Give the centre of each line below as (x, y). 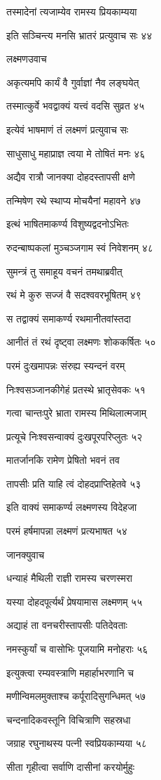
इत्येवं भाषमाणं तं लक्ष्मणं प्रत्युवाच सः (68, 129)
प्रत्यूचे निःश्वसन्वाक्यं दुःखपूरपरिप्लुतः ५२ (75, 436)
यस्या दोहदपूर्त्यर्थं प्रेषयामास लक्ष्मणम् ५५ (75, 601)
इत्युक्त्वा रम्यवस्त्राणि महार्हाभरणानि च (70, 672)
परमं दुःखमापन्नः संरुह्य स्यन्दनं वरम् (66, 365)
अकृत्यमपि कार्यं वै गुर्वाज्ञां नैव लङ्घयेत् (73, 82)
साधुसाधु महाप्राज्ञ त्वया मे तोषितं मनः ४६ (76, 153)
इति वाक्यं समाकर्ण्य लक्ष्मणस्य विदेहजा (72, 507)
